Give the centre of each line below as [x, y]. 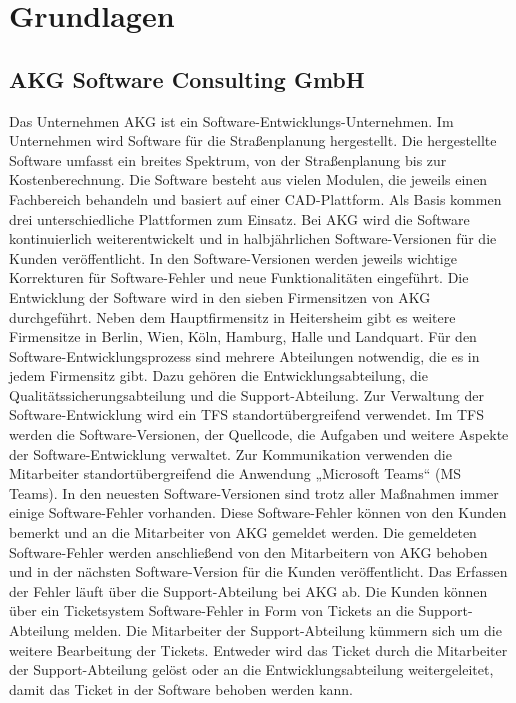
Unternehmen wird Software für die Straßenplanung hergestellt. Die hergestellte [253, 140]
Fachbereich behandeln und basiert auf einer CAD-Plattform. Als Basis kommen [255, 198]
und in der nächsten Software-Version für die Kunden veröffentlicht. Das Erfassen [258, 571]
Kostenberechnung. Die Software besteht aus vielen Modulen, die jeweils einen [248, 179]
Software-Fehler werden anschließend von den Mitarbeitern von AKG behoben [248, 551]
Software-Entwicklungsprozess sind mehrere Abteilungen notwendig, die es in [244, 355]
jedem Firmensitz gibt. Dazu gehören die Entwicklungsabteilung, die [218, 375]
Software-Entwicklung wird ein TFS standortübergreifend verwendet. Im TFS [247, 414]
